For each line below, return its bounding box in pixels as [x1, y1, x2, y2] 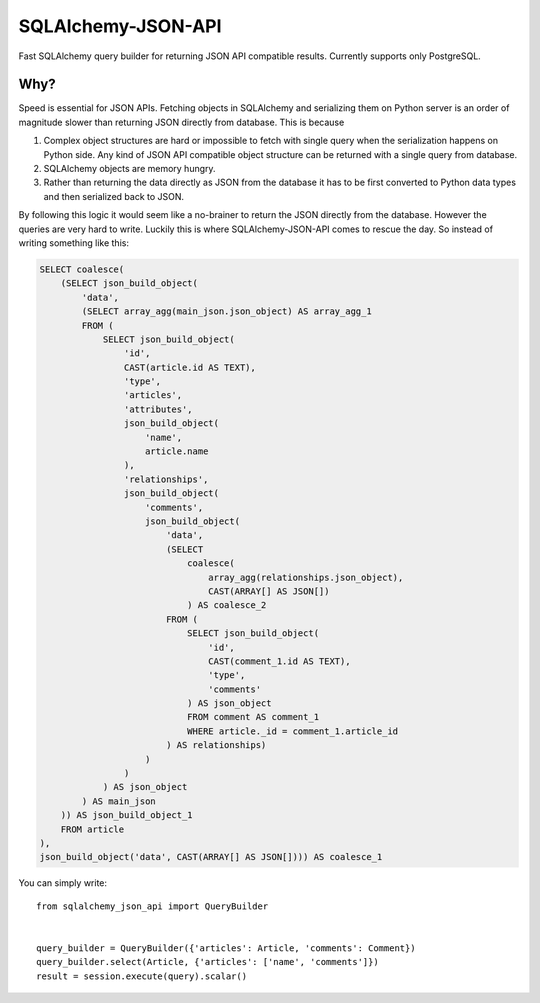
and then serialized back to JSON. [43, 190, 185, 202]
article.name [145, 446, 209, 457]
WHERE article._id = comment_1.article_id [186, 725, 399, 737]
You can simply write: [18, 877, 108, 889]
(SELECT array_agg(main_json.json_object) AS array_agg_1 [81, 306, 372, 317]
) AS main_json [81, 795, 157, 807]
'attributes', [123, 403, 194, 415]
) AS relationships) [165, 740, 267, 751]
